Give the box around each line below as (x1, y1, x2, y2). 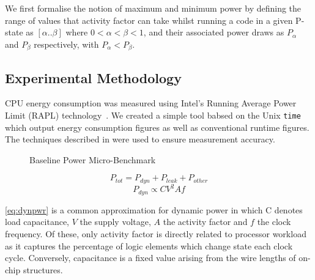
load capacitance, (5, 215, 69, 228)
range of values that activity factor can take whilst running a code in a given (5, 13, 293, 26)
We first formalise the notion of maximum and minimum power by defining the (5, 2, 302, 14)
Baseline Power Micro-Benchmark (29, 153, 156, 166)
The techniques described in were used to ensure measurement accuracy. (5, 133, 275, 146)
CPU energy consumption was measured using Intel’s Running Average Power (5, 97, 297, 109)
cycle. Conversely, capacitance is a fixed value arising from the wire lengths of (5, 251, 296, 264)
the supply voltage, (80, 215, 151, 228)
